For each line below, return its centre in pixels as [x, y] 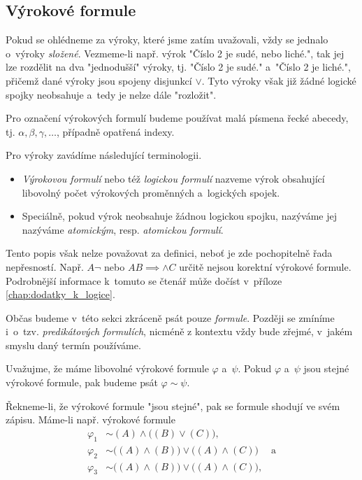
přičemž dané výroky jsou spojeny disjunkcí [99, 80]
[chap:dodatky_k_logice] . [60, 294]
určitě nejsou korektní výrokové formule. [265, 266]
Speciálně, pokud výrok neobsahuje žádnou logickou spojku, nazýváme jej [179, 216]
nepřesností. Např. [45, 266]
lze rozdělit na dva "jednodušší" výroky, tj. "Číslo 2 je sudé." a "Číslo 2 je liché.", [178, 67]
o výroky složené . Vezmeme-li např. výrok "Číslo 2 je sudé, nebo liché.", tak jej [175, 53]
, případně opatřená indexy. [115, 131]
